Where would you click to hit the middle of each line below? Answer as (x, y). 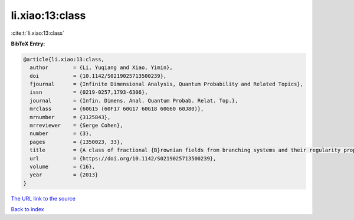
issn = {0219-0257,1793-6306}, (89, 92)
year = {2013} (64, 175)
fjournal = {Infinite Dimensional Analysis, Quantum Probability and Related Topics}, (167, 84)
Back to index (27, 209)
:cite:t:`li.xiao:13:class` (38, 33)
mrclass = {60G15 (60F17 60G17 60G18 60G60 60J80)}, (117, 109)
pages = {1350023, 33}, (76, 142)
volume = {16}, (63, 167)
